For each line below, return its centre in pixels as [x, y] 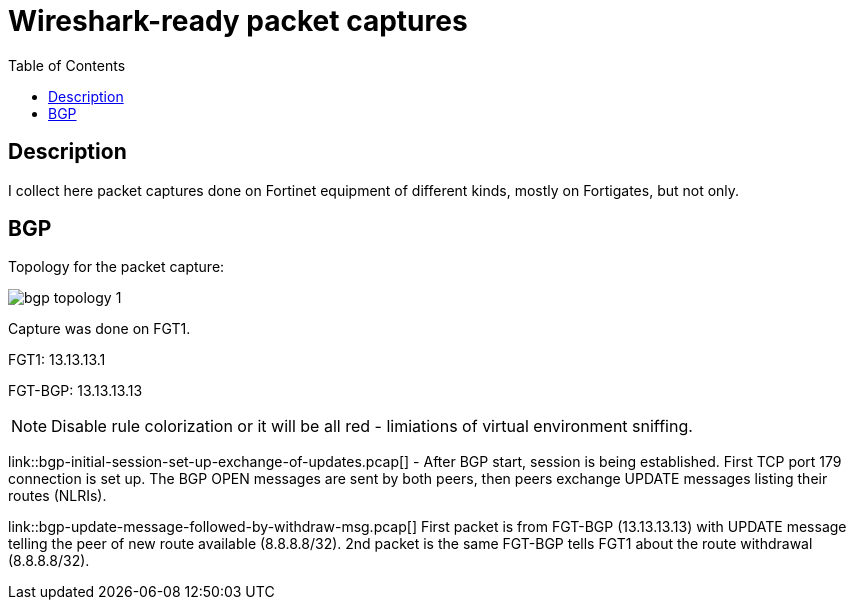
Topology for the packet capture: [116, 267]
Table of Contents [67, 65]
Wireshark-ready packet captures [238, 21]
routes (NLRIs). [57, 496]
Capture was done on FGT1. [99, 329]
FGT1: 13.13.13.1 [57, 360]
